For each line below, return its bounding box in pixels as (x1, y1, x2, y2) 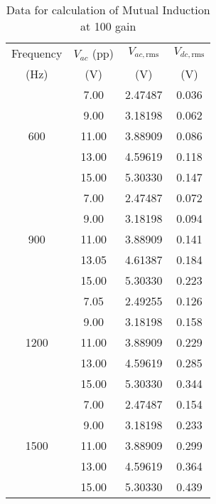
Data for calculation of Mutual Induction (6, 1, 210, 18)
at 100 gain (80, 18, 136, 34)
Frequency (11, 45, 63, 61)
